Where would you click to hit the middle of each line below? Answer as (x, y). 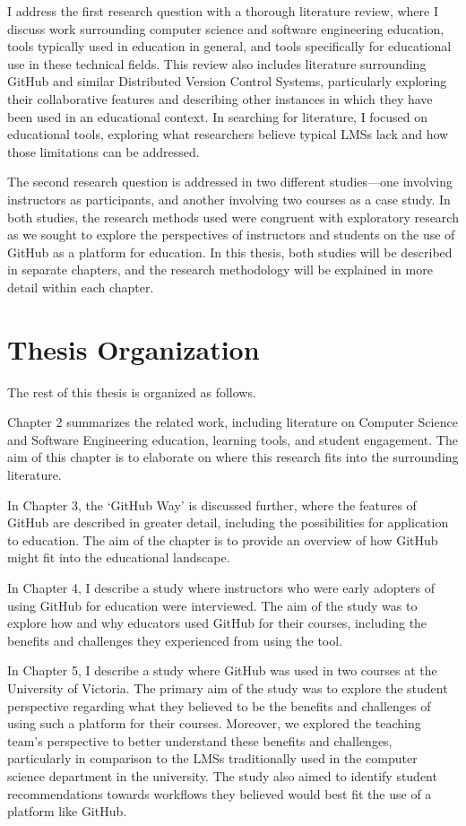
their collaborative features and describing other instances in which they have (220, 98)
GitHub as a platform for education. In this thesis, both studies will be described (230, 252)
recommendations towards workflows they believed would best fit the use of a (220, 793)
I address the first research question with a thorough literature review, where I (223, 11)
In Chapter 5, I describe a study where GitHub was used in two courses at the (222, 670)
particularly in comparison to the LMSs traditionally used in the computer (212, 758)
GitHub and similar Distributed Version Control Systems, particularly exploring (227, 81)
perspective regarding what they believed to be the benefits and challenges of (219, 705)
